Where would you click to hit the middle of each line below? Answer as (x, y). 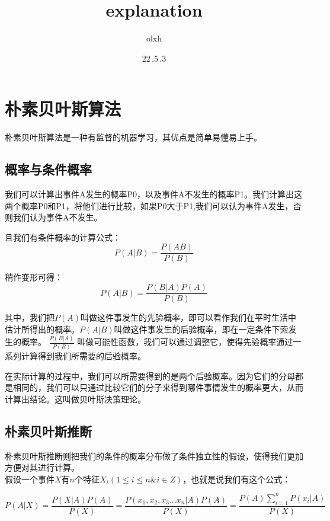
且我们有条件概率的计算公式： (63, 237)
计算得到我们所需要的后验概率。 (83, 355)
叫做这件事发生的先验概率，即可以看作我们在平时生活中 (188, 317)
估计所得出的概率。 (42, 329)
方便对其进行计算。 (42, 467)
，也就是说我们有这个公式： (237, 479)
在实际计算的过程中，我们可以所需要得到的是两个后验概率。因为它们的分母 (150, 375)
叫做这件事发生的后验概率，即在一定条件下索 (201, 329)
